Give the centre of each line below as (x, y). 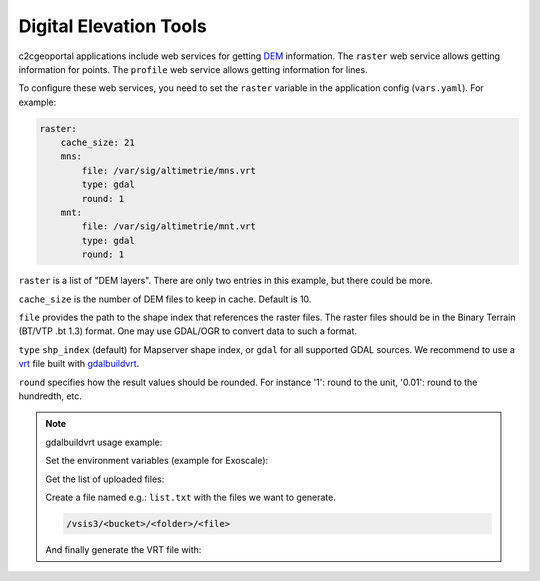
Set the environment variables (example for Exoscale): (157, 461)
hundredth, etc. (50, 396)
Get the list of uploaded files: (105, 479)
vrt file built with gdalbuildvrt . (79, 364)
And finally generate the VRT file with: (123, 549)
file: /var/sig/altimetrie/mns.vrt (169, 170)
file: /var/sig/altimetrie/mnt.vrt (169, 226)
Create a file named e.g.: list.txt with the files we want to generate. (191, 497)
